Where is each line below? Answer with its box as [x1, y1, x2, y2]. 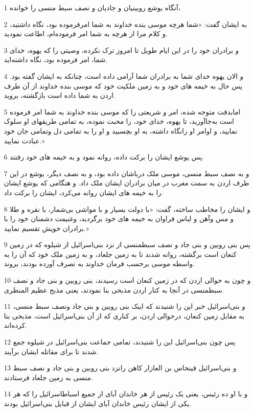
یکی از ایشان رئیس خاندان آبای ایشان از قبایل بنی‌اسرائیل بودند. [4, 398, 191, 408]
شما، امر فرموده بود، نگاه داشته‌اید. [4, 54, 108, 65]
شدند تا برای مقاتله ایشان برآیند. [4, 346, 98, 356]
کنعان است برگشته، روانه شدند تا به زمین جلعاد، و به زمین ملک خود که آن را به [4, 249, 237, 259]
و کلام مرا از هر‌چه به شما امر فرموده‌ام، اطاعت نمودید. [4, 28, 168, 39]
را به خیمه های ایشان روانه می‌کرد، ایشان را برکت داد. [4, 187, 163, 197]
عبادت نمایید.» [4, 135, 45, 145]
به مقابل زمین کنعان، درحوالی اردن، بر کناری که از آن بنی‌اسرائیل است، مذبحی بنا [4, 310, 245, 320]
